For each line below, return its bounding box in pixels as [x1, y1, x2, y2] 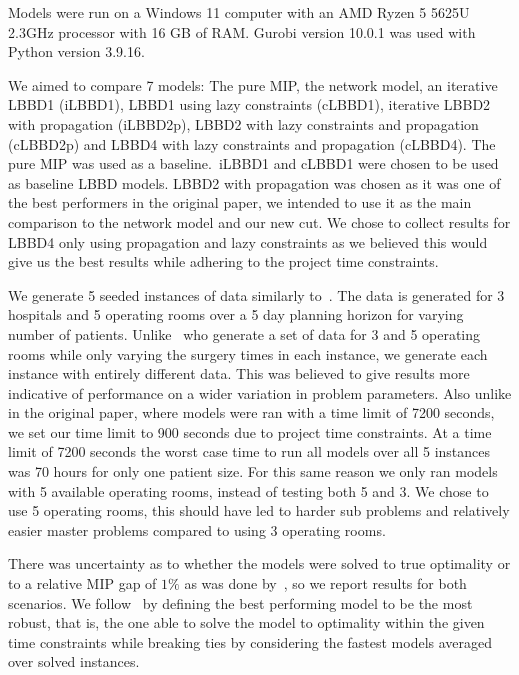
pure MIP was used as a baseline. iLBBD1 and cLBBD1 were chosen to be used [8, 153, 499, 174]
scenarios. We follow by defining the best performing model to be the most [8, 592, 473, 613]
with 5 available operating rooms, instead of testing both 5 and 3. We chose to [8, 480, 489, 501]
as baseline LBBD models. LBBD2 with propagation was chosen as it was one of [8, 172, 501, 193]
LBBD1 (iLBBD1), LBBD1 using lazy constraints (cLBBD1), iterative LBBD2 [8, 94, 491, 115]
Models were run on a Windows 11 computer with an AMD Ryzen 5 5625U [8, 2, 470, 22]
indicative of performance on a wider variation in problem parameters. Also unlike [8, 382, 512, 403]
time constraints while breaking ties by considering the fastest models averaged [8, 631, 493, 652]
